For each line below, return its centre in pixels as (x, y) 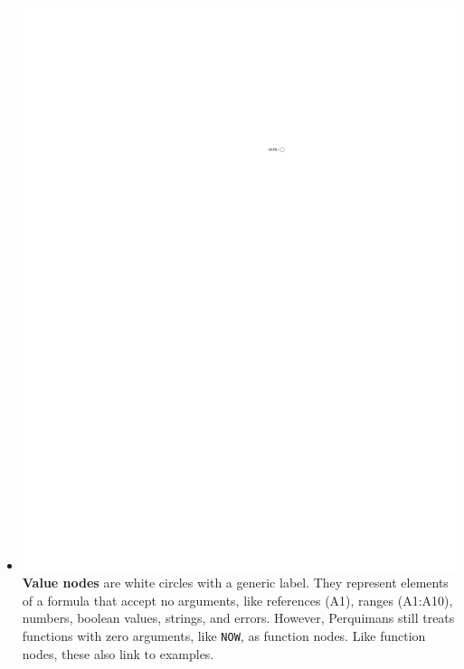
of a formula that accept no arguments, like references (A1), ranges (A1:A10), (237, 600)
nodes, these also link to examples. (118, 653)
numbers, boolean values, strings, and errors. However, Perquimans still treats (238, 618)
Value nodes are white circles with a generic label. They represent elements (235, 583)
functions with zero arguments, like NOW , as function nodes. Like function (224, 636)
